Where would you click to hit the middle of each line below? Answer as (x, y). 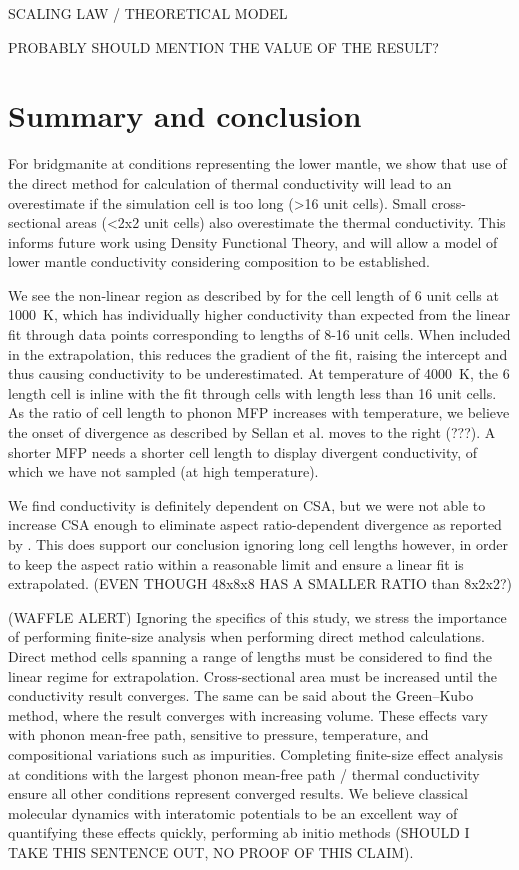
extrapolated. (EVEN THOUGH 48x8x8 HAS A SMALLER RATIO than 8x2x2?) (260, 583)
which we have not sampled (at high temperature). (163, 471)
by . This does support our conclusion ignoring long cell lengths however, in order (258, 544)
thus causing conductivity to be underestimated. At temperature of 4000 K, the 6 (259, 373)
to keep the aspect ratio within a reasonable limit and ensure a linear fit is (236, 563)
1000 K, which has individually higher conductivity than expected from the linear (259, 314)
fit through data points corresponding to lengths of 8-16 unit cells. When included (259, 334)
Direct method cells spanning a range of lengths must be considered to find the (250, 655)
